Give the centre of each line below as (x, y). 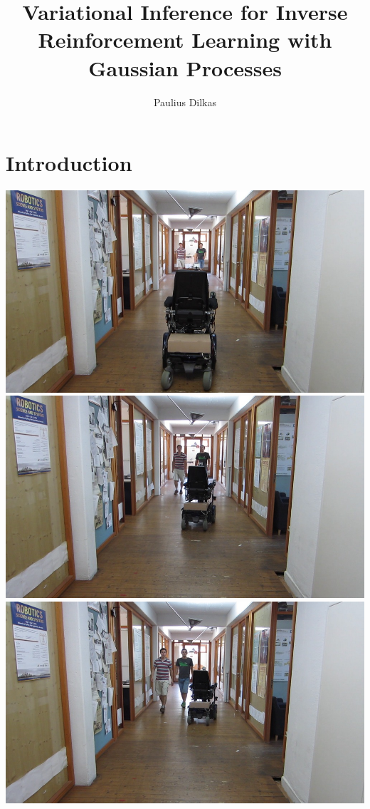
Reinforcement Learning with (185, 40)
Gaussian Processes (185, 67)
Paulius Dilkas (185, 102)
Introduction (69, 163)
